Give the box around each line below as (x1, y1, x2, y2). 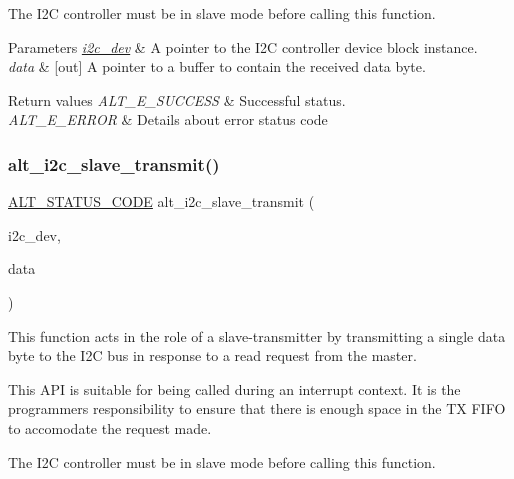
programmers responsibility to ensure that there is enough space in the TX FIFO (8, 398, 506, 419)
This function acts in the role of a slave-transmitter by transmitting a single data (8, 325, 506, 346)
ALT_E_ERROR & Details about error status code (8, 109, 328, 130)
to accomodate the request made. (8, 417, 212, 438)
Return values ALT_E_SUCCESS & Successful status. (8, 89, 346, 110)
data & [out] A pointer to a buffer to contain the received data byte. (8, 56, 426, 77)
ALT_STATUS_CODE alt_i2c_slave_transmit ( (8, 191, 315, 212)
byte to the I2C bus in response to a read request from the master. (8, 345, 417, 366)
